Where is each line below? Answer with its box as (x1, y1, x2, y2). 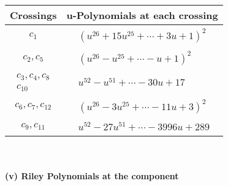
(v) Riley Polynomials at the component (5, 169, 179, 182)
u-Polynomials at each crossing (66, 8, 218, 22)
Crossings (10, 8, 57, 22)
